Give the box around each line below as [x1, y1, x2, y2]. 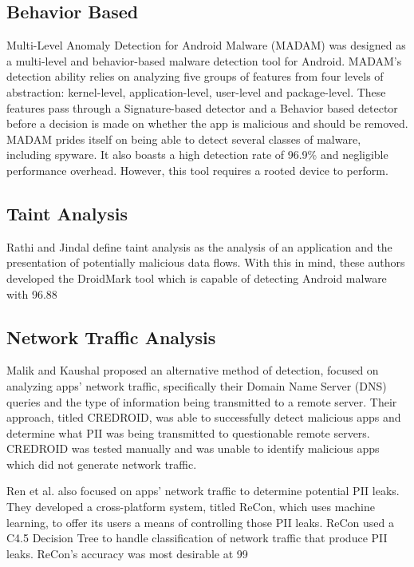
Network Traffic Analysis [6, 324, 216, 349]
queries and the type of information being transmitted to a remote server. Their [6, 393, 397, 410]
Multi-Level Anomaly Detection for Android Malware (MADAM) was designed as [6, 37, 406, 54]
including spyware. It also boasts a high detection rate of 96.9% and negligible [6, 146, 388, 163]
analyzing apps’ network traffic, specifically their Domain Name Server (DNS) [6, 377, 387, 394]
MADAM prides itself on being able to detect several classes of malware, [6, 130, 361, 147]
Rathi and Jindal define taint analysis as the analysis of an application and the [6, 238, 392, 255]
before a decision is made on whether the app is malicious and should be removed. [6, 115, 408, 132]
